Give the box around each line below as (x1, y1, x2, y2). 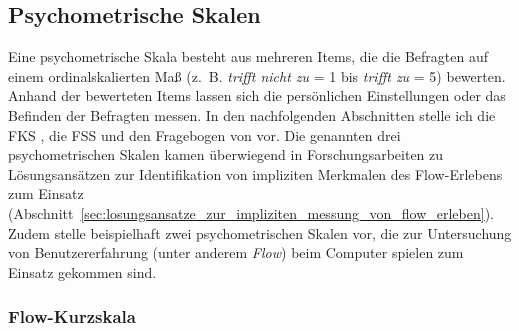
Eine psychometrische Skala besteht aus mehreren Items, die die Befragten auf (8, 46, 489, 67)
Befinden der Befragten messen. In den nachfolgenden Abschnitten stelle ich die (8, 104, 496, 125)
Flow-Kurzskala (8, 304, 136, 329)
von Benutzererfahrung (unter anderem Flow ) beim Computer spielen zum (8, 242, 464, 263)
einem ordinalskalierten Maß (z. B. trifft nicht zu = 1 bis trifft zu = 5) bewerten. (8, 65, 506, 86)
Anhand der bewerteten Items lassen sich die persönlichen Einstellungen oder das (8, 85, 506, 106)
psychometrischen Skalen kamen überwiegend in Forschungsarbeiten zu (8, 144, 444, 165)
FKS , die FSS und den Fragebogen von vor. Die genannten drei (8, 124, 401, 145)
